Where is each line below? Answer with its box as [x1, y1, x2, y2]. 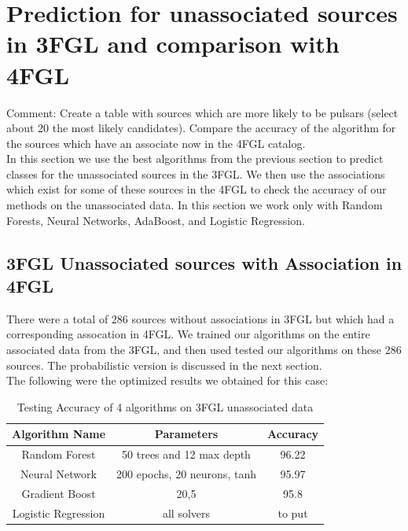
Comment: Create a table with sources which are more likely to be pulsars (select [6, 104, 399, 120]
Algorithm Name [12, 426, 106, 442]
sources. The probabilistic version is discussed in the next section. [6, 356, 322, 373]
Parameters [154, 426, 219, 442]
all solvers [162, 504, 211, 521]
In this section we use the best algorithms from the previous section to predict [6, 150, 384, 167]
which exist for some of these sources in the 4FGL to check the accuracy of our [6, 181, 387, 197]
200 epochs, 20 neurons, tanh [116, 466, 256, 482]
